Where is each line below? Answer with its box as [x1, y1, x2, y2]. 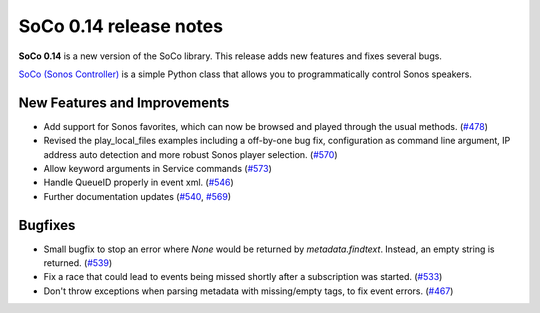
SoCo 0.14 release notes [18, 15, 224, 37]
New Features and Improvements [18, 94, 230, 111]
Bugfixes [18, 216, 76, 234]
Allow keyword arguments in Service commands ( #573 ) [43, 163, 272, 175]
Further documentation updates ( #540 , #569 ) [43, 190, 232, 202]
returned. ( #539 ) [43, 257, 113, 269]
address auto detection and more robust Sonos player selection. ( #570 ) [43, 148, 338, 160]
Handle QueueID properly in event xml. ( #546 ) [43, 176, 234, 189]
